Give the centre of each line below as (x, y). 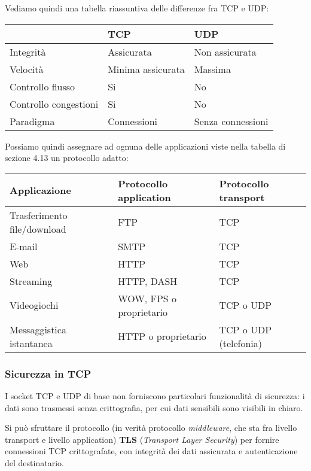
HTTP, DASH (148, 281)
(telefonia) (241, 343)
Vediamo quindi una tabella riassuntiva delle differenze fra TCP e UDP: (137, 8)
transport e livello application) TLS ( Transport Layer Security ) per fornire (142, 439)
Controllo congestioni (54, 104)
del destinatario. (34, 462)
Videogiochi (34, 305)
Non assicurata (225, 51)
